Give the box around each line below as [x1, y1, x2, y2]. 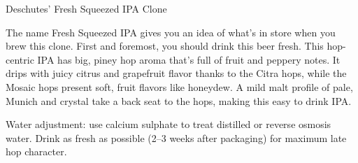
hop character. [6, 144, 67, 159]
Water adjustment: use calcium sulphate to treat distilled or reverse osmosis [6, 117, 331, 132]
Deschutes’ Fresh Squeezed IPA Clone [6, 1, 167, 15]
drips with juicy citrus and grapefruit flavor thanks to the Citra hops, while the [6, 66, 347, 80]
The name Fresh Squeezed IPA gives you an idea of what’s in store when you [6, 24, 336, 39]
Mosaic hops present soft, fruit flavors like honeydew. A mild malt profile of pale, [6, 79, 353, 94]
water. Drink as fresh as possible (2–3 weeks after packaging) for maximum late [6, 130, 347, 145]
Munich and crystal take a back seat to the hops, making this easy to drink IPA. [6, 93, 352, 108]
